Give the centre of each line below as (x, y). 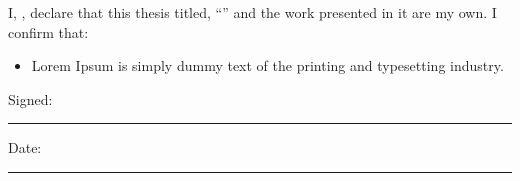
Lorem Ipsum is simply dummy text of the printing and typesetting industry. (267, 65)
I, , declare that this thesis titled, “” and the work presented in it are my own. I (252, 12)
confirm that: (48, 31)
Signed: (30, 98)
